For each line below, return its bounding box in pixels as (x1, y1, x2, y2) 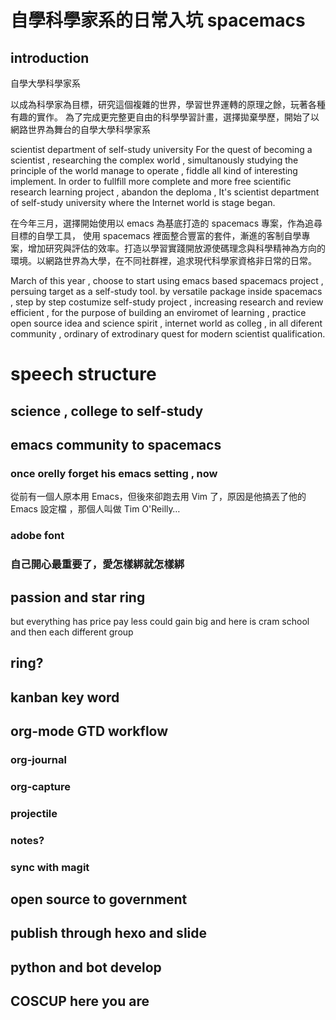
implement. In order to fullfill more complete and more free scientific (10, 176, 292, 187)
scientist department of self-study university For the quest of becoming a (10, 144, 313, 155)
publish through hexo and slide (10, 925, 208, 942)
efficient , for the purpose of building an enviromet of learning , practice (10, 307, 307, 318)
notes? (10, 833, 45, 847)
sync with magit (10, 860, 90, 874)
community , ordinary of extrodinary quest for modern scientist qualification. (10, 328, 326, 340)
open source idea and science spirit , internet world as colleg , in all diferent (10, 317, 323, 329)
